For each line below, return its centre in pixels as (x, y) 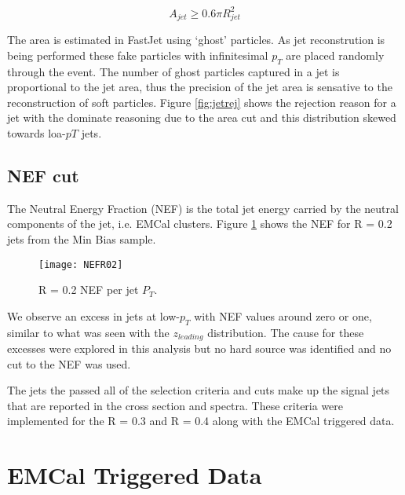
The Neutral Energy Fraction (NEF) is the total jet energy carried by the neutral (203, 208)
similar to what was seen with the (88, 332)
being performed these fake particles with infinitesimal (138, 55)
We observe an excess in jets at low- (94, 315)
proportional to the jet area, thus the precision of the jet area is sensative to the (200, 87)
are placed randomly (335, 55)
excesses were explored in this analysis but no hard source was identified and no (199, 348)
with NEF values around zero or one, (283, 315)
